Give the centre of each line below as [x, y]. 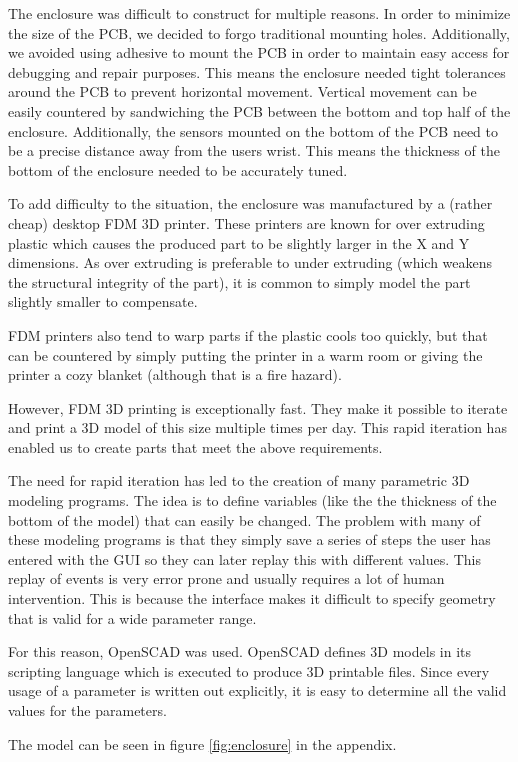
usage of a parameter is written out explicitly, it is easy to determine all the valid [257, 690]
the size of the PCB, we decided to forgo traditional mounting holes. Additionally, [259, 32]
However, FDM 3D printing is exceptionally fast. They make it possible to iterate [258, 407]
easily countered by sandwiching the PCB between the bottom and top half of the [259, 110]
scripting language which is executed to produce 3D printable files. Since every [249, 670]
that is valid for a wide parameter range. [132, 617]
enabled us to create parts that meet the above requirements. [195, 446]
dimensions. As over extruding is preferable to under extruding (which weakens [250, 262]
